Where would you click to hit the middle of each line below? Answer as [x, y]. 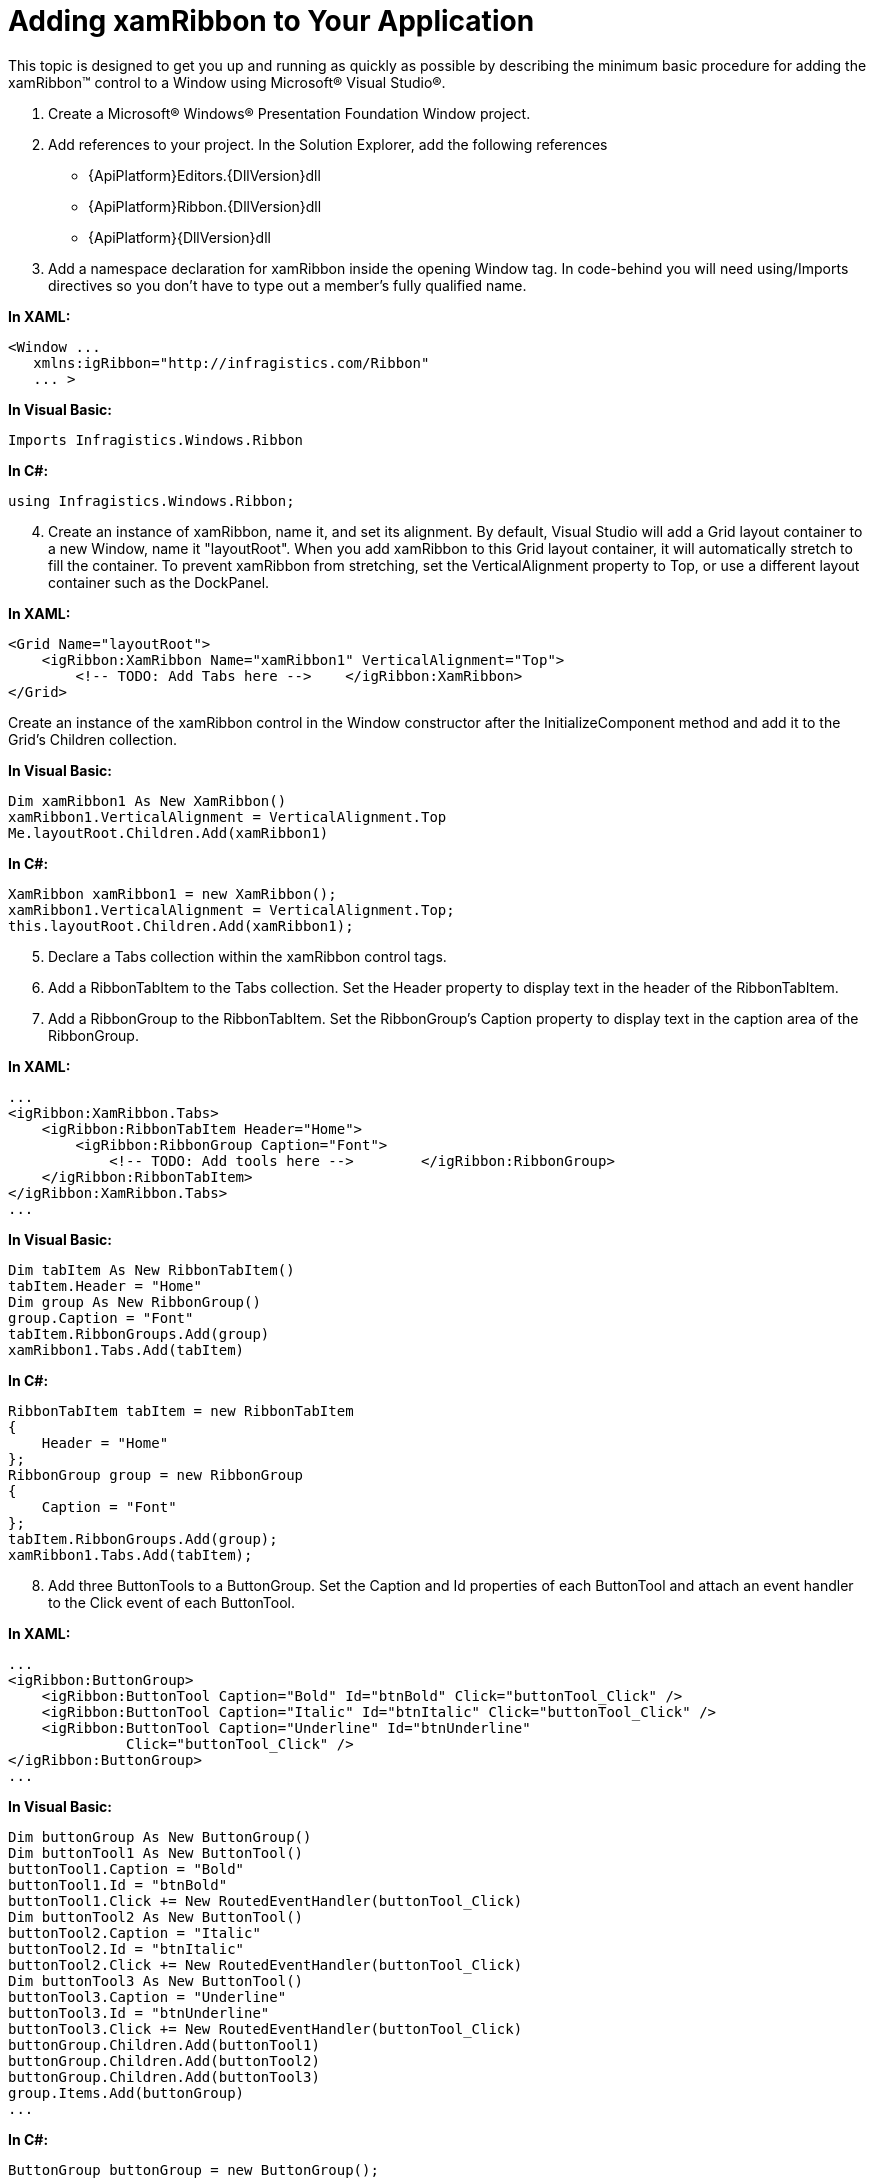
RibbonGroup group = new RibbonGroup [156, 1474]
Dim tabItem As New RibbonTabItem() [151, 1269]
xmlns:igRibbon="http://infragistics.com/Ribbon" [231, 362]
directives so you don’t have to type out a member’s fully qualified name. [287, 285]
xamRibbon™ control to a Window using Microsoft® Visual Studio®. [227, 82]
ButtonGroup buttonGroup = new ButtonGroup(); [193, 2169]
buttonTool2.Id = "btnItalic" [126, 1948]
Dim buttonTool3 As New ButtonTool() [156, 1980]
